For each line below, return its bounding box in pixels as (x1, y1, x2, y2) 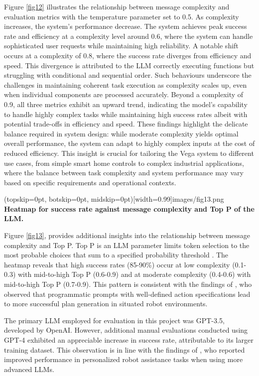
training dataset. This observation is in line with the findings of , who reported (4, 344, 245, 355)
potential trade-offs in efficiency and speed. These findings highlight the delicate (4, 119, 248, 129)
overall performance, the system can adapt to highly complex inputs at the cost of (4, 138, 255, 148)
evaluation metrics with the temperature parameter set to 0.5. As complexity (4, 11, 239, 21)
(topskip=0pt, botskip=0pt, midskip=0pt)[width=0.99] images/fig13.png (4, 194, 224, 204)
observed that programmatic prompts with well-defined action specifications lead (4, 288, 251, 299)
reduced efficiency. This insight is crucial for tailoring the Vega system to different (4, 147, 254, 158)
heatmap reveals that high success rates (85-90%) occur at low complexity (4, 259, 230, 269)
